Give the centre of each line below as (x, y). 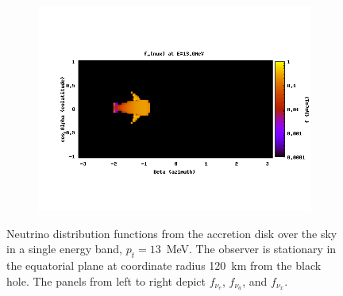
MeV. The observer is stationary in (251, 249)
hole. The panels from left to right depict (106, 281)
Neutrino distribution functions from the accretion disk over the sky (172, 233)
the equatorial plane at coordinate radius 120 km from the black (164, 265)
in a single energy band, (64, 249)
